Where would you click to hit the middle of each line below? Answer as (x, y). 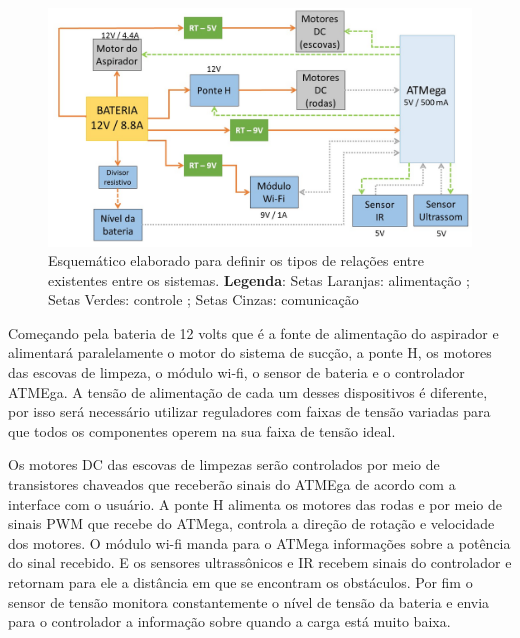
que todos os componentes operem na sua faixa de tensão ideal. (202, 430)
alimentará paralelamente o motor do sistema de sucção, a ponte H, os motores (250, 352)
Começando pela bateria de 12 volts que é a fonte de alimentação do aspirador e (253, 332)
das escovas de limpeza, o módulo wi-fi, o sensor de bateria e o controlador (236, 372)
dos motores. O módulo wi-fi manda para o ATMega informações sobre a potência (259, 542)
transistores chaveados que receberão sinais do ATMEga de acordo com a (232, 484)
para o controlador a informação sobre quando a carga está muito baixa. (229, 621)
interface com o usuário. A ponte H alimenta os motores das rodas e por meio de (255, 503)
